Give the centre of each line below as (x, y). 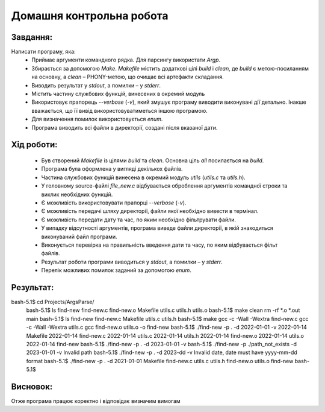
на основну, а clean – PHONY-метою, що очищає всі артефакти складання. (128, 77)
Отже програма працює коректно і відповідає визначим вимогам (96, 401)
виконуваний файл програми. (79, 236)
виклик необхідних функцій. (77, 194)
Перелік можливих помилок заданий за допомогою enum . (116, 270)
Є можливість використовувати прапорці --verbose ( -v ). (114, 203)
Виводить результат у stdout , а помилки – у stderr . (96, 85)
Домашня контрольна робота (90, 16)
